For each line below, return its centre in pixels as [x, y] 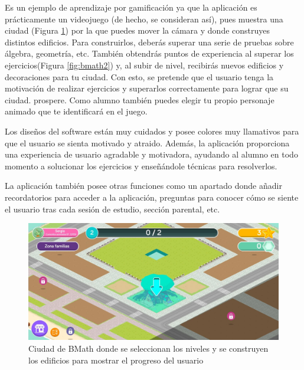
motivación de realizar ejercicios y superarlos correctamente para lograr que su [147, 88]
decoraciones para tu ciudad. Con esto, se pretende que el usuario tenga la [139, 76]
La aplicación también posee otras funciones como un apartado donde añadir [143, 186]
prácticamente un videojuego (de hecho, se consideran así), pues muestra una [144, 19]
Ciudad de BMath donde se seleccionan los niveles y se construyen [148, 348]
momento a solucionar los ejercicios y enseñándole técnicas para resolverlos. [141, 166]
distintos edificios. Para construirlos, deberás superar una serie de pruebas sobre [149, 42]
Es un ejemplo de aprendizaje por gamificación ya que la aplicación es [131, 7]
